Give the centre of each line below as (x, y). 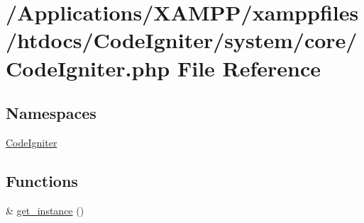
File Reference (249, 68)
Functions (42, 180)
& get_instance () (45, 210)
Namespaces (51, 113)
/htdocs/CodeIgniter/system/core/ (182, 40)
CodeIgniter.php (88, 68)
